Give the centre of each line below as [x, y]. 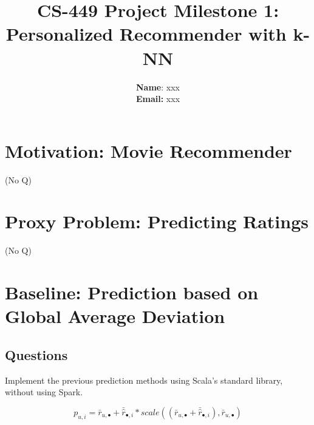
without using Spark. [44, 392]
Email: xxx [158, 99]
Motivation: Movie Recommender [148, 150]
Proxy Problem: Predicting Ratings [157, 221]
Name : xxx [158, 87]
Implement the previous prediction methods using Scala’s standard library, [144, 380]
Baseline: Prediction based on [132, 292]
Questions [36, 354]
